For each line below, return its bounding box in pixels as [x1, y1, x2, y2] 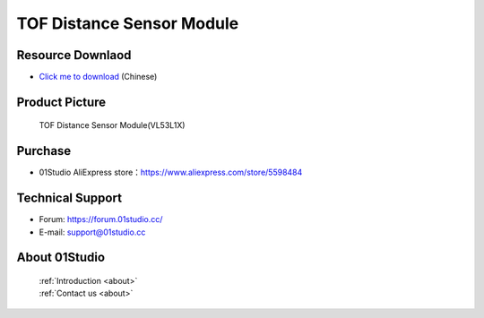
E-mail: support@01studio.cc [39, 227, 146, 237]
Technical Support [16, 191, 123, 206]
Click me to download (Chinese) [39, 72, 158, 82]
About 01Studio [16, 250, 106, 265]
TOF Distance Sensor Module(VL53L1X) [39, 120, 186, 131]
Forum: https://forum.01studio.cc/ [39, 214, 163, 225]
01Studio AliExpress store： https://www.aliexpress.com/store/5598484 [39, 167, 303, 178]
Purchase [16, 143, 72, 159]
